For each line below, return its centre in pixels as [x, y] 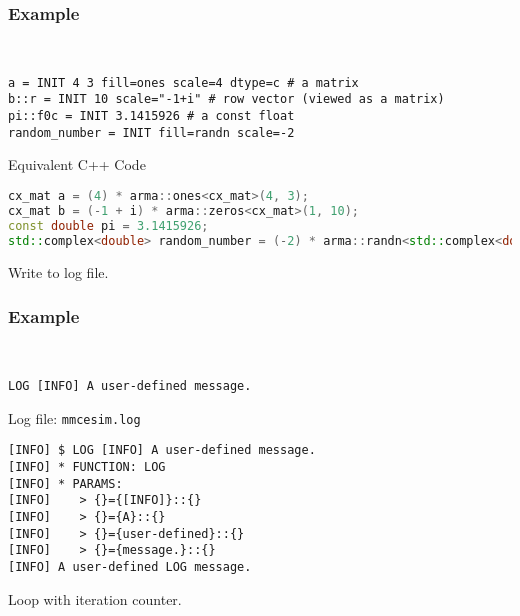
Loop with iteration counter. [95, 598]
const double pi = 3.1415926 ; [108, 225]
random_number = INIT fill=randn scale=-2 [151, 132]
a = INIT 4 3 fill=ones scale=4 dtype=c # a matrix [183, 82]
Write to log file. [58, 271]
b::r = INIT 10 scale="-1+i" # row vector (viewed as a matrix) [226, 99]
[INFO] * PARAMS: [65, 483]
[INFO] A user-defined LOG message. [130, 566]
